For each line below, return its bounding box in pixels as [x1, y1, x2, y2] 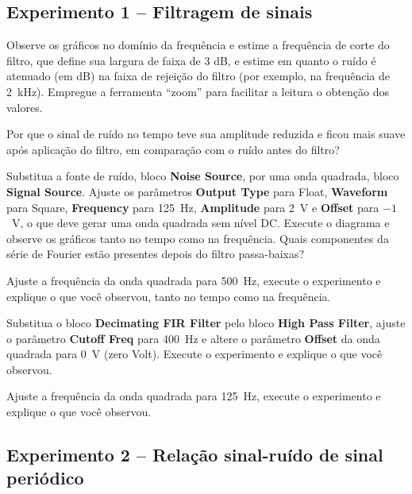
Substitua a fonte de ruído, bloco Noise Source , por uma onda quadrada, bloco [6, 168, 399, 184]
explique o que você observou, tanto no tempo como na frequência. [6, 288, 331, 304]
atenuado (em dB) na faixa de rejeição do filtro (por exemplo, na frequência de [6, 68, 390, 84]
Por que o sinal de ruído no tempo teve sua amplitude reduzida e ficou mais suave [6, 125, 406, 142]
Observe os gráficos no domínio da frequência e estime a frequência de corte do [6, 37, 390, 53]
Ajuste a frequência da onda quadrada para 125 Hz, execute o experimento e [6, 388, 381, 404]
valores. [6, 98, 43, 115]
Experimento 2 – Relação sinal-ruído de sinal [6, 442, 383, 467]
